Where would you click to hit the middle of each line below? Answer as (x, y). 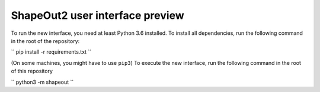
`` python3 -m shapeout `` (42, 82)
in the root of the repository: (45, 41)
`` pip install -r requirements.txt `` (51, 52)
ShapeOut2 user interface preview (97, 15)
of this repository (32, 71)
